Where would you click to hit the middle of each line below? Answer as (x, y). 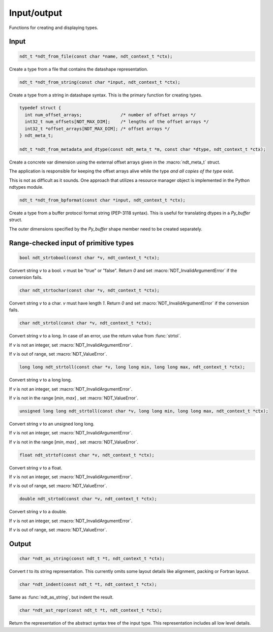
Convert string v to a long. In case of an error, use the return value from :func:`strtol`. (95, 336)
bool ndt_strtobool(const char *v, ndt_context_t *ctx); (90, 258)
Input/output (36, 13)
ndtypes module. (26, 187)
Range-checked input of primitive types (72, 243)
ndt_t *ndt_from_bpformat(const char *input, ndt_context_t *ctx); (103, 200)
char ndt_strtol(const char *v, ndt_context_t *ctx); (86, 323)
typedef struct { (40, 108)
